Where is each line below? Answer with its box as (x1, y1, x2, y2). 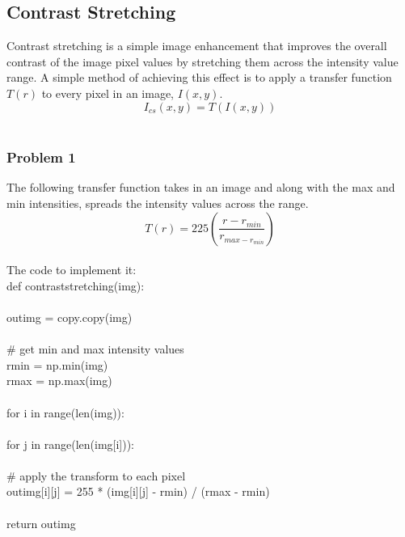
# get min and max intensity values (6, 340, 184, 357)
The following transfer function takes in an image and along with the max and (6, 179, 395, 196)
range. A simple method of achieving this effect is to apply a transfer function (6, 69, 392, 86)
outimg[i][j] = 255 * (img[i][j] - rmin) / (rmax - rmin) (6, 483, 270, 500)
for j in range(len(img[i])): (6, 435, 135, 452)
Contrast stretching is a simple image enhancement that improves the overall (6, 37, 387, 54)
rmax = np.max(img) (6, 372, 112, 389)
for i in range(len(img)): (6, 404, 124, 421)
